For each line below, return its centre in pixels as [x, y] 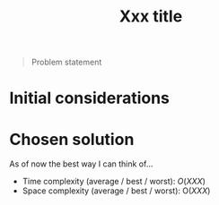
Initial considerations [90, 98]
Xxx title [151, 17]
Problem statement [66, 62]
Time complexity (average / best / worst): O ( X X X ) [114, 182]
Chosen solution [72, 139]
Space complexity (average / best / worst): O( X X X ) [116, 191]
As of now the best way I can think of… [81, 164]
